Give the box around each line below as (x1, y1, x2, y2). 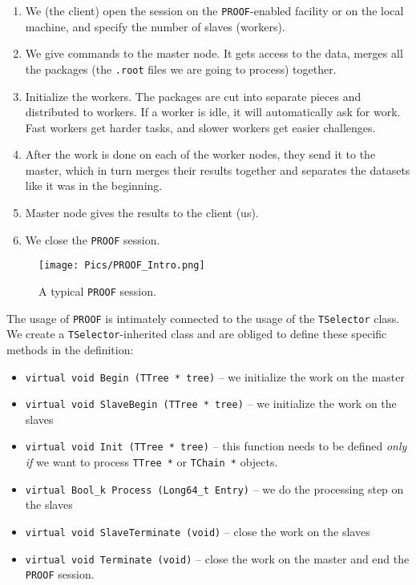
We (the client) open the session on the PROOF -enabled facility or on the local (25, 2, 404, 18)
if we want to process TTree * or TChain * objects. (25, 454, 278, 470)
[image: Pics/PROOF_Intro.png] (38, 260, 205, 272)
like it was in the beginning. (25, 177, 163, 194)
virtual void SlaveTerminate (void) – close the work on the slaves (25, 523, 370, 539)
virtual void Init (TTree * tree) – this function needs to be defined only (25, 438, 407, 454)
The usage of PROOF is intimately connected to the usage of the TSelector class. (6, 309, 400, 326)
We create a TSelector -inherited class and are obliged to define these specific (6, 325, 387, 342)
